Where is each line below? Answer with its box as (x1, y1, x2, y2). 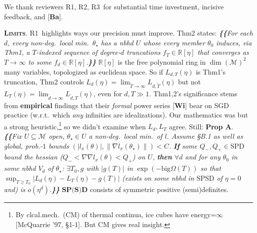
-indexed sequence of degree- (36, 47, 121, 57)
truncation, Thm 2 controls (4, 77, 84, 87)
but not (178, 77, 201, 87)
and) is (4, 184, 25, 194)
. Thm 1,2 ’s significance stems (149, 88, 238, 98)
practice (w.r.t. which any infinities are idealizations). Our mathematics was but (4, 110, 248, 120)
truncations (126, 47, 161, 57)
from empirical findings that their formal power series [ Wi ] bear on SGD (4, 100, 229, 110)
